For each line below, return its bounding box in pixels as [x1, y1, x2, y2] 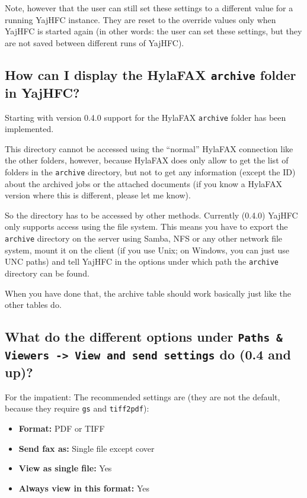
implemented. [5, 123, 54, 135]
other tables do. [5, 298, 62, 311]
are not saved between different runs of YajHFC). [5, 36, 184, 49]
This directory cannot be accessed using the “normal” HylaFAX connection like [5, 142, 293, 155]
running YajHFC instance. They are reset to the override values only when [5, 13, 276, 25]
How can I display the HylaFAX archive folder [5, 65, 296, 83]
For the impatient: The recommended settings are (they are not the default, [5, 390, 280, 403]
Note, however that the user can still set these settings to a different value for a [5, 2, 293, 14]
